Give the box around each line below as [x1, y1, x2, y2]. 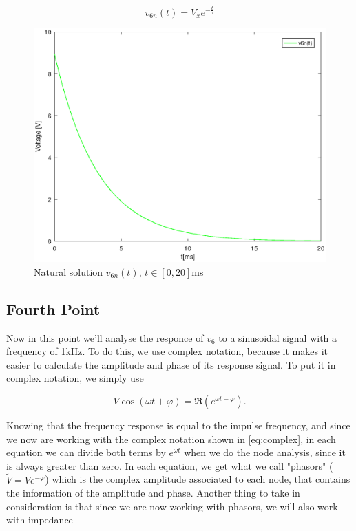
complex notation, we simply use [6, 371, 144, 385]
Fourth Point [6, 298, 101, 319]
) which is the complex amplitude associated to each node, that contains [45, 472, 350, 486]
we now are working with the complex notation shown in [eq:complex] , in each [6, 431, 336, 446]
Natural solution [34, 264, 103, 279]
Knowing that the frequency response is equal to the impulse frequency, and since [6, 418, 350, 433]
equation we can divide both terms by [6, 445, 166, 459]
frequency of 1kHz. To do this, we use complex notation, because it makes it [6, 344, 328, 358]
